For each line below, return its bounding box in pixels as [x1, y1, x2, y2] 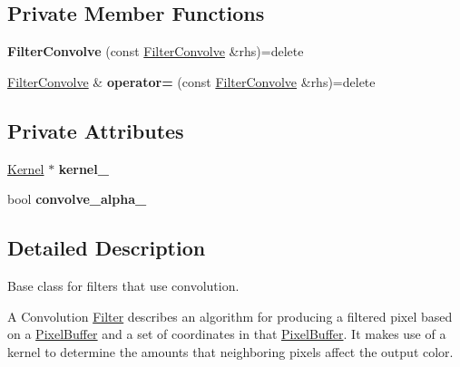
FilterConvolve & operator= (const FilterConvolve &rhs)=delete [7, 72, 376, 91]
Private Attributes [7, 116, 184, 144]
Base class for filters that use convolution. [7, 275, 240, 295]
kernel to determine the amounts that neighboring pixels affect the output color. [7, 342, 454, 361]
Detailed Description [7, 234, 206, 262]
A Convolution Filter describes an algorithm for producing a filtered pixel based [7, 306, 453, 325]
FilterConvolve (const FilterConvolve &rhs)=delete [7, 42, 304, 61]
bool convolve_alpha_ [7, 189, 147, 208]
